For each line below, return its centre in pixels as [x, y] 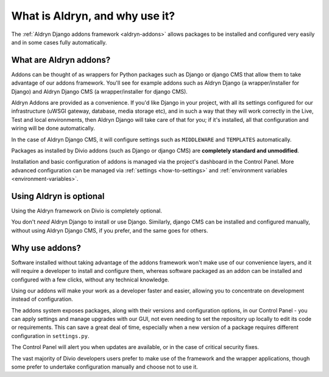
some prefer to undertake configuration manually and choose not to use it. [104, 367]
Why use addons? [46, 248]
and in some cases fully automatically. [59, 42]
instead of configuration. [42, 299]
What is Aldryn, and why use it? [93, 16]
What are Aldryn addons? [61, 60]
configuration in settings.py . [50, 336]
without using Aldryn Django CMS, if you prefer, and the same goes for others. [110, 230]
